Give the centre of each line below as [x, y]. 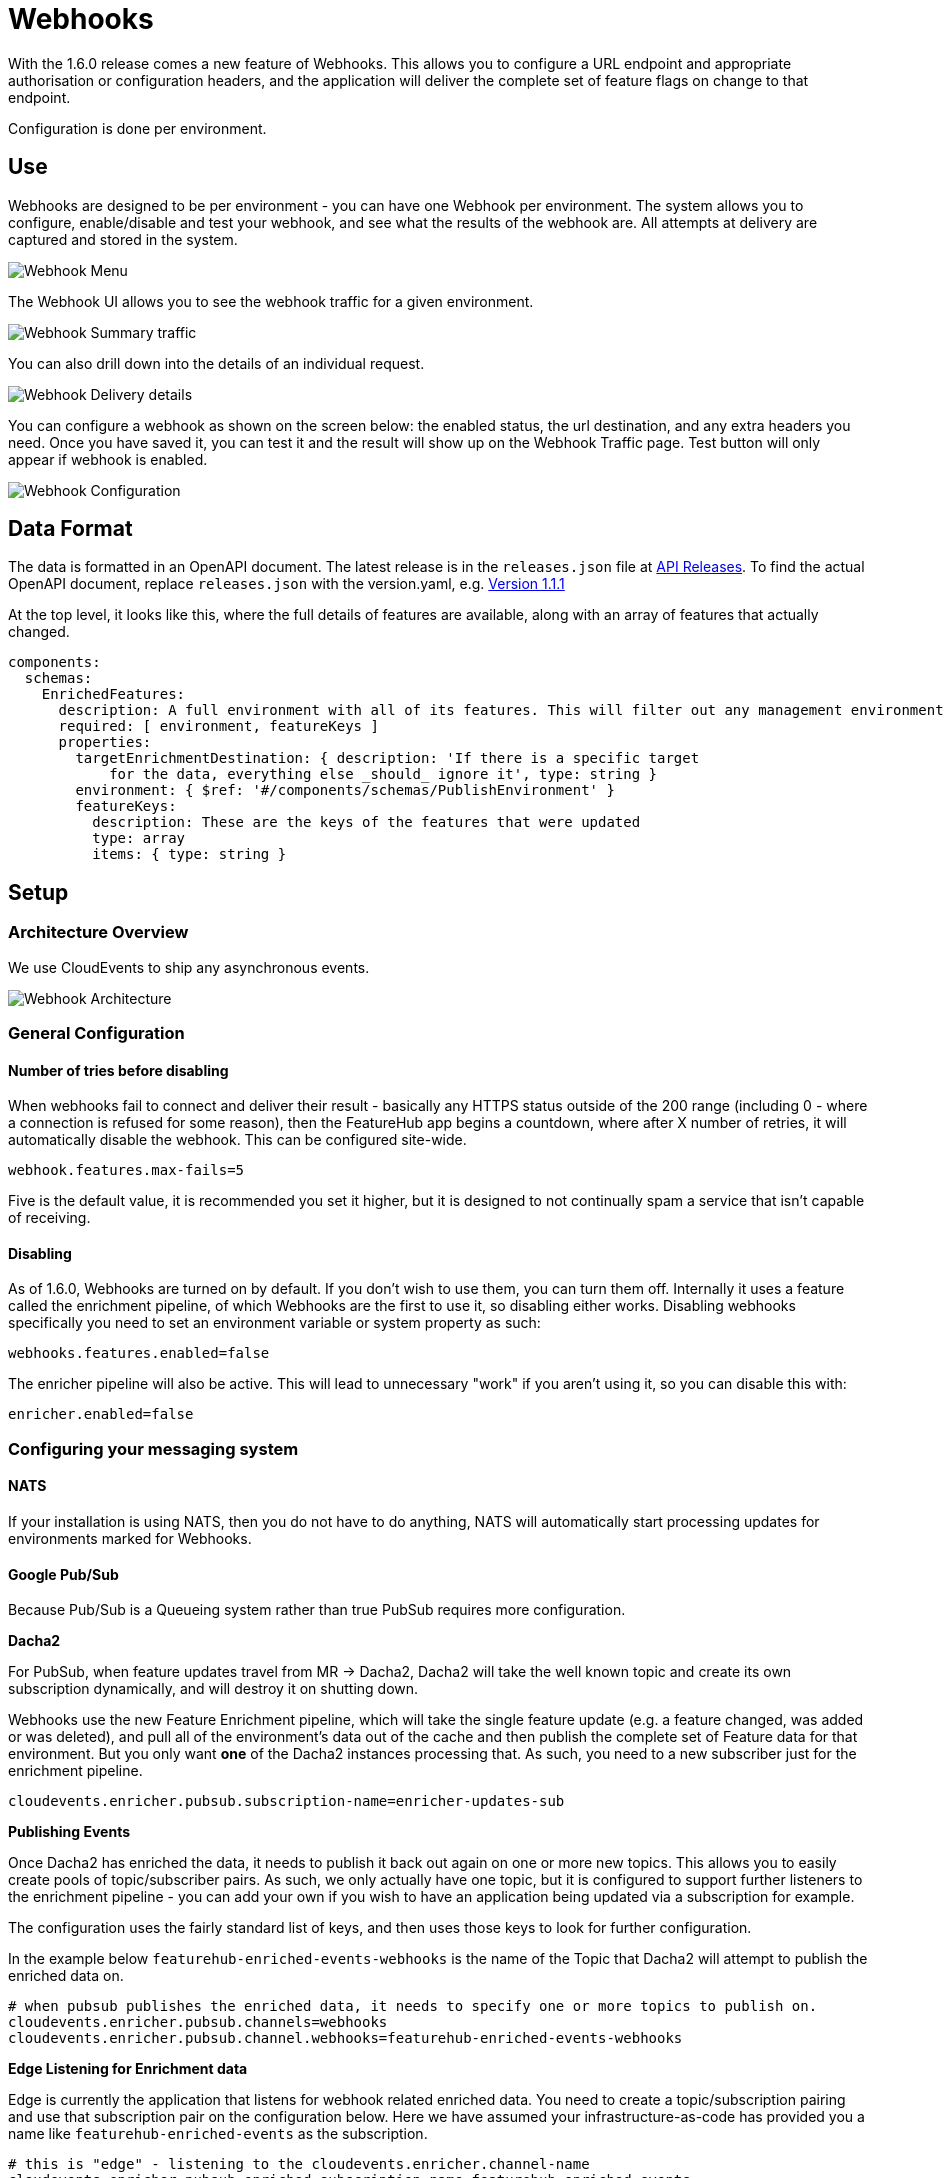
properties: [105, 742]
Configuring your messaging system [153, 1448]
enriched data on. [66, 1976]
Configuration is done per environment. [137, 128]
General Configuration [96, 1033]
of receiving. [49, 1218]
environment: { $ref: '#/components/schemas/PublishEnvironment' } [345, 790]
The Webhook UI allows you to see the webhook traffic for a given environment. [271, 301]
